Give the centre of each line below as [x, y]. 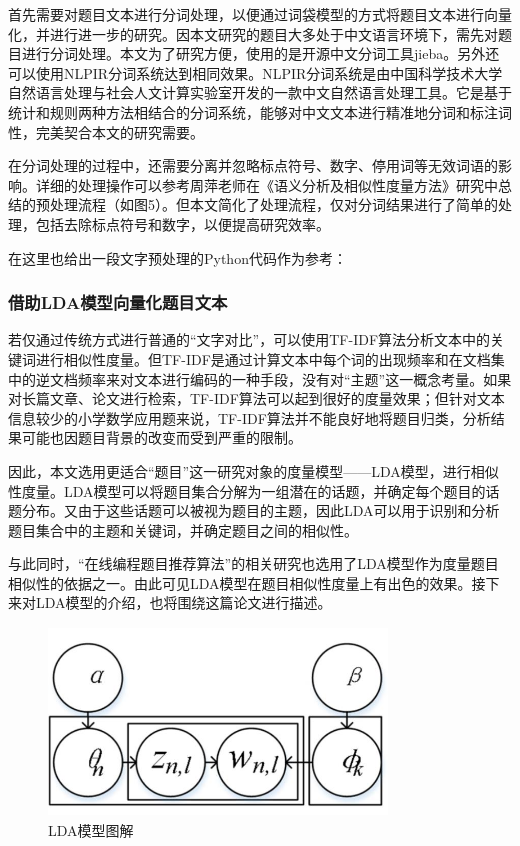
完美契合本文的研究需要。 [119, 131]
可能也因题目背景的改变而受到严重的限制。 [161, 437]
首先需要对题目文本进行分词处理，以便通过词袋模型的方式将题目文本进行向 [253, 14]
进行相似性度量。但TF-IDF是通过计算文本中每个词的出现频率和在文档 [263, 358]
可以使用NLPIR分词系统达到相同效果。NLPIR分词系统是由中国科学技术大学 [255, 72]
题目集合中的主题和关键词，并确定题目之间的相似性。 [183, 529]
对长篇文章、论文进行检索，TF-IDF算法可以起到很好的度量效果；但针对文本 [256, 398]
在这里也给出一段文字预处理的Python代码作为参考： [177, 257]
